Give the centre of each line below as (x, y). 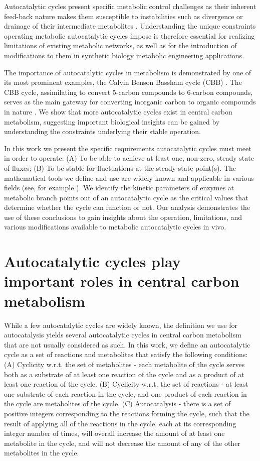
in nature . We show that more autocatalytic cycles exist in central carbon (118, 111)
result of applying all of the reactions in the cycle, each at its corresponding (120, 423)
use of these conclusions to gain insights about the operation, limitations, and (123, 217)
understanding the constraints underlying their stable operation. (102, 131)
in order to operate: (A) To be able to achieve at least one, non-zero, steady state (129, 158)
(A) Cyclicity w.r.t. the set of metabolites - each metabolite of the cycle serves (124, 364)
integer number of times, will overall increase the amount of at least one (114, 433)
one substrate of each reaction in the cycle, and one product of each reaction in (125, 393)
